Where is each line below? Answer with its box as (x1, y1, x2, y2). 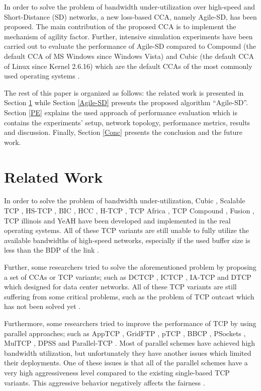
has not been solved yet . (4, 301, 81, 311)
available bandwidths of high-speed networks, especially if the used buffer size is (4, 234, 250, 245)
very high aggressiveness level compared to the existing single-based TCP (4, 367, 230, 377)
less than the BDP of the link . (4, 245, 99, 255)
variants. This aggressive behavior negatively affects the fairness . (4, 377, 205, 387)
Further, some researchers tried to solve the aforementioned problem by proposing (4, 262, 256, 272)
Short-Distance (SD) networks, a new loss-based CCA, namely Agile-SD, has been (4, 11, 257, 22)
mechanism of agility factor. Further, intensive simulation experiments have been (4, 31, 253, 41)
